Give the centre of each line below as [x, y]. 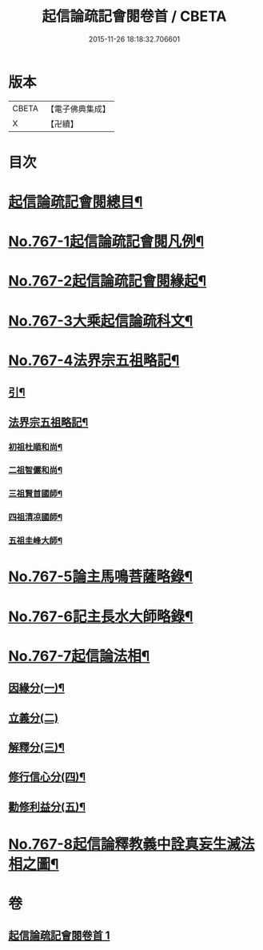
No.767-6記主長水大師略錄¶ [101, 616]
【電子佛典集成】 [78, 109]
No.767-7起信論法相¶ [79, 656]
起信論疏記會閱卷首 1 [59, 936]
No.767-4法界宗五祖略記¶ [94, 360]
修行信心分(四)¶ [47, 777]
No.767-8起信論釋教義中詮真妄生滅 [125, 844]
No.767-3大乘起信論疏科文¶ [101, 321]
